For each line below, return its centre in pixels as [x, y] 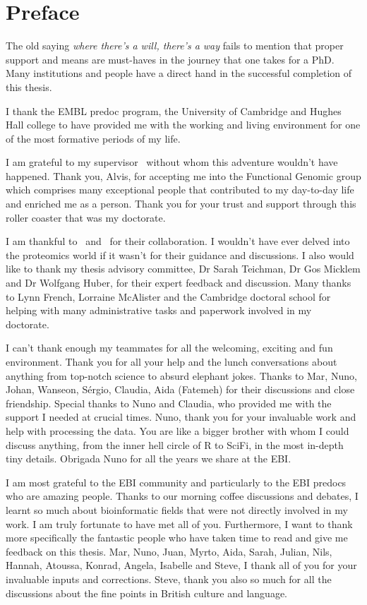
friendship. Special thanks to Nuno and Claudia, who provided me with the [169, 403]
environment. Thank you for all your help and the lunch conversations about [172, 361]
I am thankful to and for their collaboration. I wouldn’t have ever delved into [178, 241]
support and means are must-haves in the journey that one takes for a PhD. [170, 59]
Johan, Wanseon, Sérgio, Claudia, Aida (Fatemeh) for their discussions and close [180, 389]
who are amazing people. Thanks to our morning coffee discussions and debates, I [182, 496]
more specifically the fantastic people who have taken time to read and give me [177, 538]
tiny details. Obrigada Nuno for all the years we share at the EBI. [149, 459]
